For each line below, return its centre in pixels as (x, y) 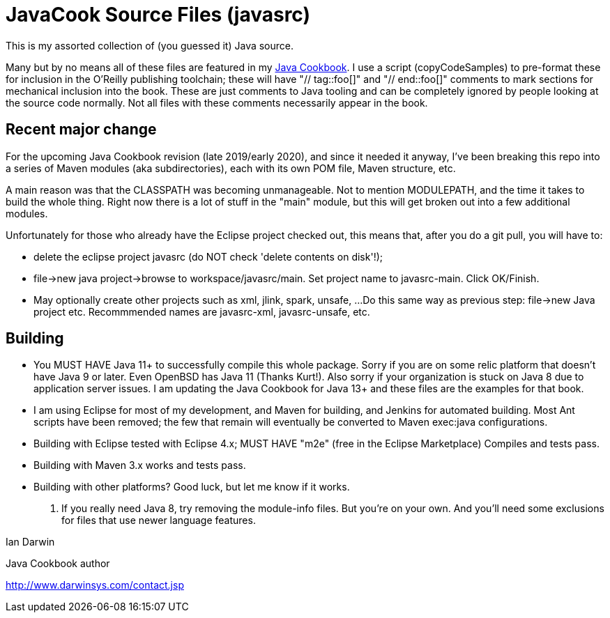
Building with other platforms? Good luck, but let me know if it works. (192, 487)
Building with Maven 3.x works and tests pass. (140, 465)
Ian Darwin (30, 542)
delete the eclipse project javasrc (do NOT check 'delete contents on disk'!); (208, 256)
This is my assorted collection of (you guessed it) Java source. (150, 45)
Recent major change (81, 130)
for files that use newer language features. (159, 520)
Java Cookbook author (58, 564)
